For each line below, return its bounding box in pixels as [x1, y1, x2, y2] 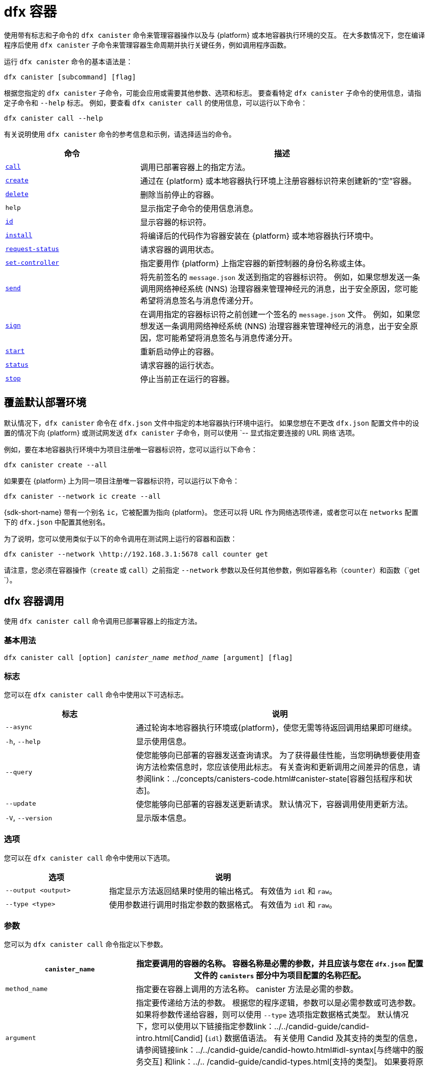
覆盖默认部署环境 [4, 396, 86, 409]
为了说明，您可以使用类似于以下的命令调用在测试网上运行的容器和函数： [4, 534, 237, 543]
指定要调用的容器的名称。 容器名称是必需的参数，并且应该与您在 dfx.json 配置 [136, 959, 424, 969]
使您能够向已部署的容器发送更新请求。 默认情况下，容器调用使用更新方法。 [136, 799, 413, 809]
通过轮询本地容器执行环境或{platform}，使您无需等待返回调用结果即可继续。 [136, 722, 417, 733]
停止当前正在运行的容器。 [140, 374, 235, 384]
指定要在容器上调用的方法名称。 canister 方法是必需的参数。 [136, 984, 358, 994]
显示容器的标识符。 [140, 217, 211, 227]
